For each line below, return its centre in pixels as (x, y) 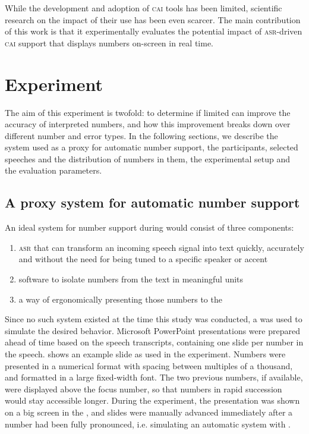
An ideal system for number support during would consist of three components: (149, 227)
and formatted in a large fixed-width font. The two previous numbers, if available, (154, 377)
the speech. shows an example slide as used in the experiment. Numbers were (145, 354)
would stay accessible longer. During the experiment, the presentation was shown (152, 400)
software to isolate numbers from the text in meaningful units (131, 279)
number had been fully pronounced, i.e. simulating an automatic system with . (148, 424)
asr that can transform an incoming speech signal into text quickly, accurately (161, 247)
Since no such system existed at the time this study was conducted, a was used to (154, 319)
